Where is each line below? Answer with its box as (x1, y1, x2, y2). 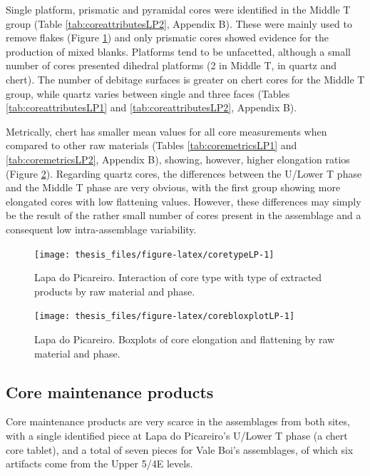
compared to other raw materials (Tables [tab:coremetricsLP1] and (6, 138, 297, 153)
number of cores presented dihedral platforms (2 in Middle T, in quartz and (6, 58, 337, 73)
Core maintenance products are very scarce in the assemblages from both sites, (6, 414, 350, 429)
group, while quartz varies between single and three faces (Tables (6, 86, 290, 101)
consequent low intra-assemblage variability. (6, 221, 197, 236)
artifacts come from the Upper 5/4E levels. (6, 456, 193, 471)
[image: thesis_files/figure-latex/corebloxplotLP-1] (34, 311, 295, 322)
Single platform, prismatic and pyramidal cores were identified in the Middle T (6, 2, 351, 16)
